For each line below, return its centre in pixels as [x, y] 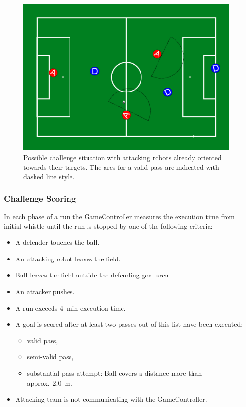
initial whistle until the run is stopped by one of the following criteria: [108, 226]
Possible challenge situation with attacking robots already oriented [123, 157]
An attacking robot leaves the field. [68, 258]
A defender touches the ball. [57, 242]
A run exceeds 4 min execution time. [70, 307]
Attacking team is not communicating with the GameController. [111, 399]
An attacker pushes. [45, 291]
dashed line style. [49, 176]
